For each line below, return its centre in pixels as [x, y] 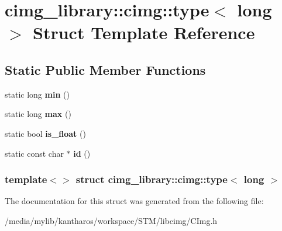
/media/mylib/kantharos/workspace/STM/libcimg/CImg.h [111, 220]
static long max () [38, 114]
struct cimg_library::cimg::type [152, 179]
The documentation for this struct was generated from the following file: [134, 201]
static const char [34, 153]
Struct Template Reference [144, 32]
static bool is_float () [45, 133]
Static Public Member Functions [105, 69]
